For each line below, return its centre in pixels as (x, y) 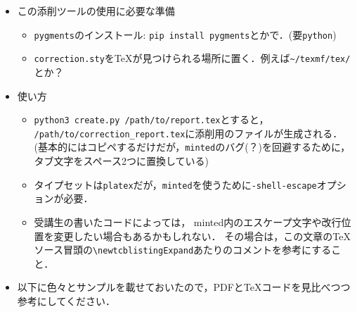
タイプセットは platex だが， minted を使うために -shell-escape (175, 184)
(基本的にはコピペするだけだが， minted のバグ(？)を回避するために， (192, 147)
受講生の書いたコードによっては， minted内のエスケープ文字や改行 (188, 221)
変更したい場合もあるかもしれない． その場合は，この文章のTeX (202, 236)
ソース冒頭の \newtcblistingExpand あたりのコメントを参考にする (183, 250)
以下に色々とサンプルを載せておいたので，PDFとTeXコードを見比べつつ (184, 287)
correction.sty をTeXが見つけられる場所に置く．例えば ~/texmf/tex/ (192, 58)
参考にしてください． (66, 300)
